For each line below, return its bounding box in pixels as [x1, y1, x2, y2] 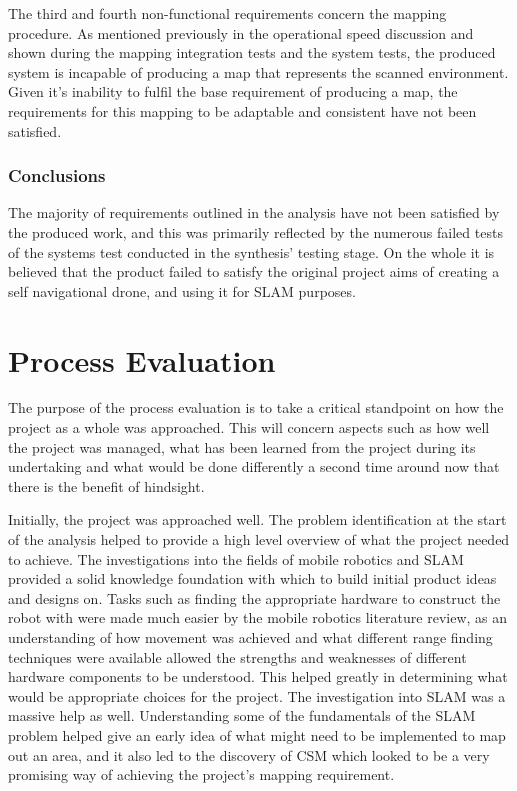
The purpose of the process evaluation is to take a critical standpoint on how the [8, 397, 504, 418]
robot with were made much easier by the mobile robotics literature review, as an [8, 607, 508, 628]
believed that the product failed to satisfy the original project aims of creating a [8, 261, 500, 282]
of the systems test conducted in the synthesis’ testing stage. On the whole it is [8, 241, 495, 262]
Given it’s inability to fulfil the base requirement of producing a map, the [8, 81, 458, 102]
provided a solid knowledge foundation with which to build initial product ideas [8, 568, 497, 589]
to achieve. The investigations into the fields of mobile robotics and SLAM [8, 548, 464, 569]
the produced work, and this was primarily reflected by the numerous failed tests [8, 221, 503, 242]
